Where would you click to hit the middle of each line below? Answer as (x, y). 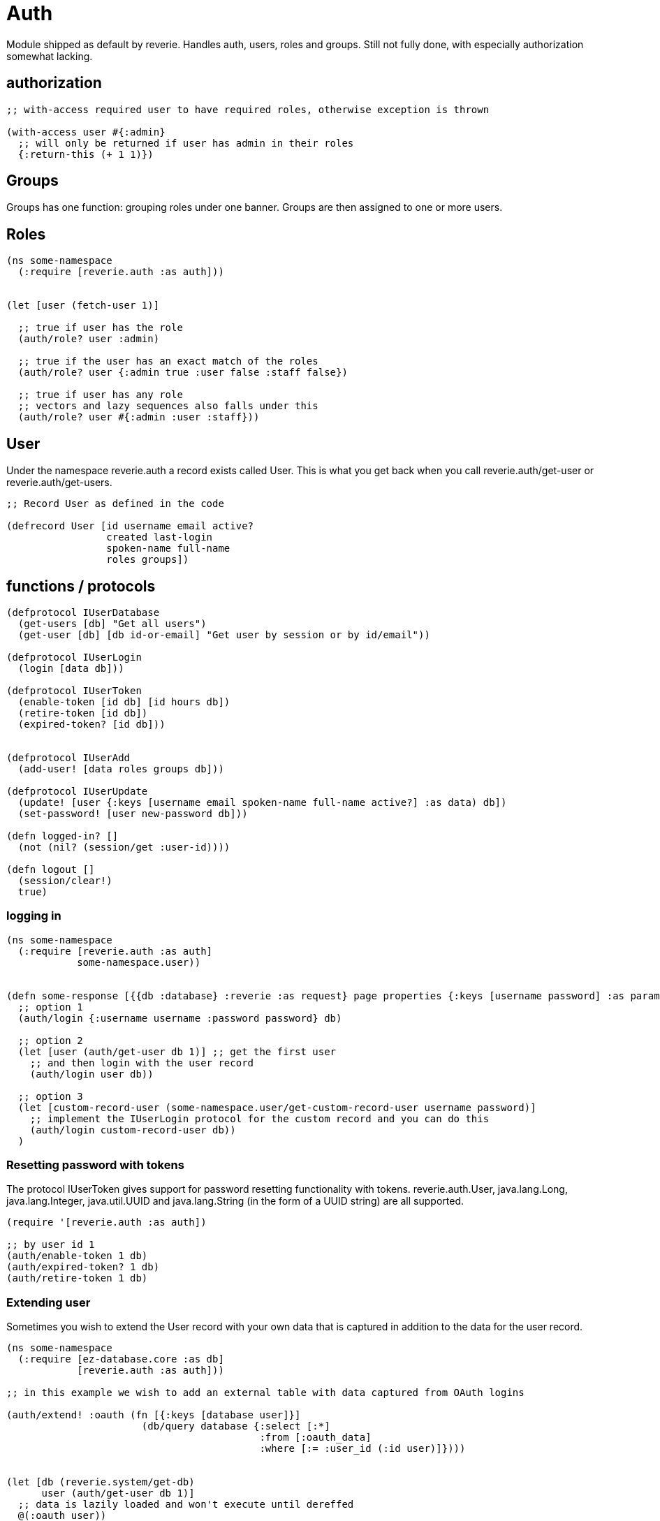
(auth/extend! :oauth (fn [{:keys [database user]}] (154, 1415)
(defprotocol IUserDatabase (83, 612)
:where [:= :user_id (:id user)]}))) (362, 1449)
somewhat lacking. (50, 56)
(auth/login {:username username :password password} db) (180, 1018)
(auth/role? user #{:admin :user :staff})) (139, 417)
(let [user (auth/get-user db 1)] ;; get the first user (177, 1051)
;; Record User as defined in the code (115, 504)
